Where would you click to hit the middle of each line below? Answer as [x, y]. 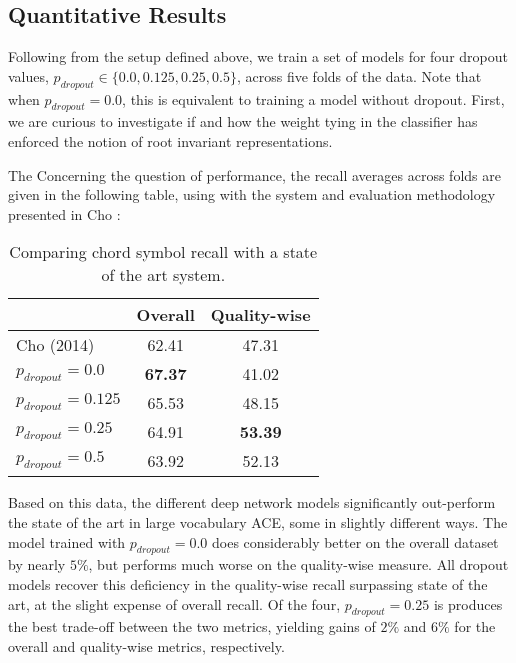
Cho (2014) [55, 345]
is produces [468, 603]
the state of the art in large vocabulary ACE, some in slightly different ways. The [258, 521]
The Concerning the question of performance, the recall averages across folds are [254, 174]
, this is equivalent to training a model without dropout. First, [313, 98]
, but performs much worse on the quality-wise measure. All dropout [298, 564]
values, [28, 75]
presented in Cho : [64, 213]
